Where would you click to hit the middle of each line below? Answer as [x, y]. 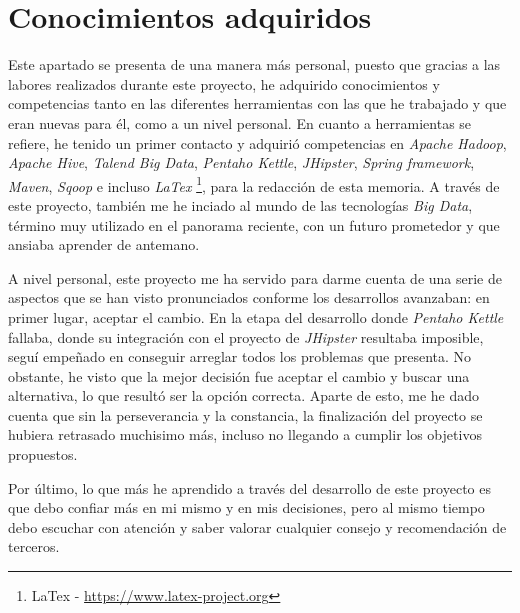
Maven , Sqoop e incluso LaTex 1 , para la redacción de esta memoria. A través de [254, 184]
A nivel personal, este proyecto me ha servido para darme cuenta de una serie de [255, 277]
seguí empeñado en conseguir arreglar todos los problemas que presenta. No [240, 356]
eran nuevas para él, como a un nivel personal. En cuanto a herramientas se [240, 122]
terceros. [34, 546]
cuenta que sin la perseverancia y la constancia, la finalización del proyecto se [245, 414]
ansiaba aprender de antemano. [104, 244]
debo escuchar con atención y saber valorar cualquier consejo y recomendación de [257, 526]
